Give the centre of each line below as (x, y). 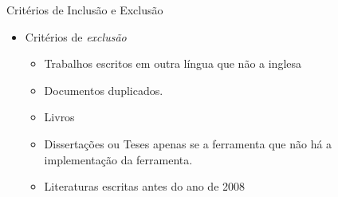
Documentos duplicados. (104, 90)
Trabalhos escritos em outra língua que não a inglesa (173, 63)
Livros (59, 117)
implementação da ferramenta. (118, 159)
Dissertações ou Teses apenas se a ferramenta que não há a (188, 143)
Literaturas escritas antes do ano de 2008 (145, 186)
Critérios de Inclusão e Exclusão (85, 10)
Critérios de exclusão (76, 36)
